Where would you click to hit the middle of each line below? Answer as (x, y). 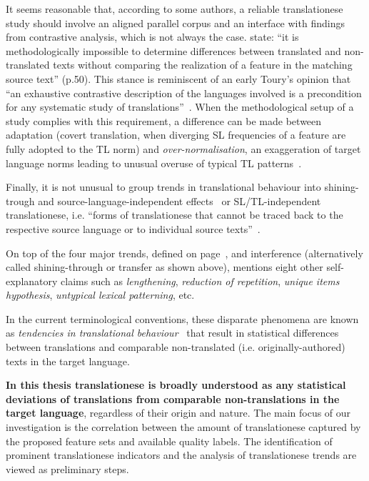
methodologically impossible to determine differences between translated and (173, 50)
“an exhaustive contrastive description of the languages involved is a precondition (184, 93)
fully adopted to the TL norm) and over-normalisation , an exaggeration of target (183, 148)
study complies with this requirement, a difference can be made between (164, 120)
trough (20, 200)
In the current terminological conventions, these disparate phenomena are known (182, 318)
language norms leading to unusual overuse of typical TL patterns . (154, 163)
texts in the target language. (68, 361)
